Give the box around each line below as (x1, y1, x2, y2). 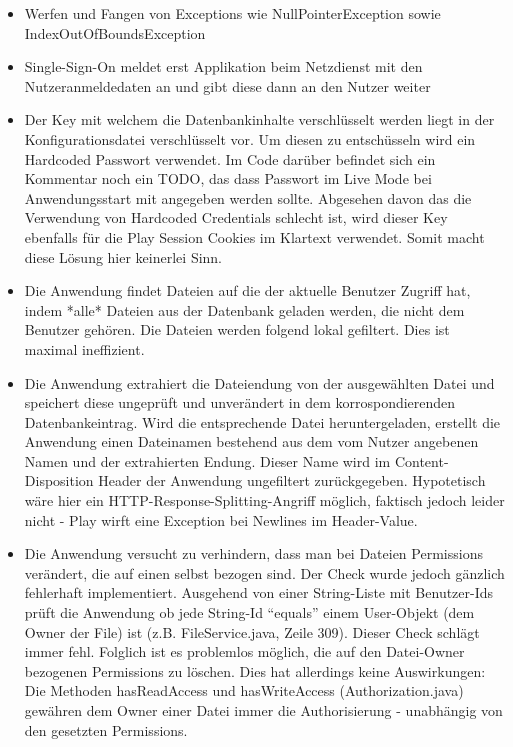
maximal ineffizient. (24, 338, 145, 359)
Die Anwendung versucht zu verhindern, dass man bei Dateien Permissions (24, 543, 483, 564)
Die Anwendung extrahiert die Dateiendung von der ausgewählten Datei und (24, 372, 495, 393)
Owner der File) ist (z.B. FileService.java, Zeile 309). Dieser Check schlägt (24, 621, 480, 642)
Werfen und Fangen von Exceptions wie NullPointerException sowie (24, 3, 441, 23)
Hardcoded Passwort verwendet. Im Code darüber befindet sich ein (24, 148, 436, 169)
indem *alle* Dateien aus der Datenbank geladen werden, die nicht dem (24, 299, 465, 320)
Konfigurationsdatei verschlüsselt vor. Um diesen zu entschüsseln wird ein (24, 128, 476, 149)
